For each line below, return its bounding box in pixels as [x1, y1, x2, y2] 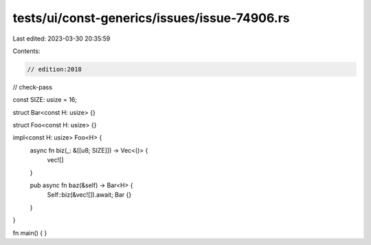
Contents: [12, 47, 41, 55]
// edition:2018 [27, 65, 82, 73]
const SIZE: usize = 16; [12, 96, 77, 104]
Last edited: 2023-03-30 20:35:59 [12, 34, 111, 43]
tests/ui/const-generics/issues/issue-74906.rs [12, 10, 290, 25]
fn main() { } [12, 228, 47, 237]
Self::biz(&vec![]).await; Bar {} [47, 191, 132, 199]
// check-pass [12, 83, 53, 91]
